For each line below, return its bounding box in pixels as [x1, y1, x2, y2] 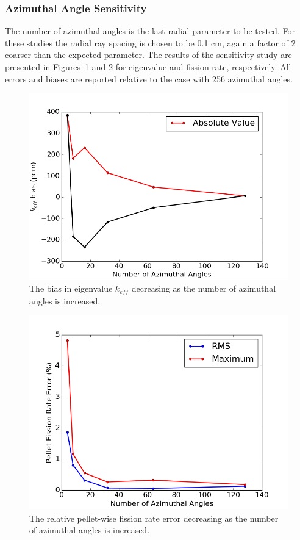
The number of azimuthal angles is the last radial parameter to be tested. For [5, 24, 295, 37]
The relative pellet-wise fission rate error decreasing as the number [29, 511, 279, 524]
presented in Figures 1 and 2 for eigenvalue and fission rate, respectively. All [5, 60, 291, 73]
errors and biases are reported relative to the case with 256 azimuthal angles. [5, 72, 293, 85]
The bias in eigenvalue [29, 282, 113, 295]
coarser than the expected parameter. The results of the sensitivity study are [5, 48, 292, 61]
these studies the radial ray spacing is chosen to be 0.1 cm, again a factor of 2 [5, 36, 296, 49]
